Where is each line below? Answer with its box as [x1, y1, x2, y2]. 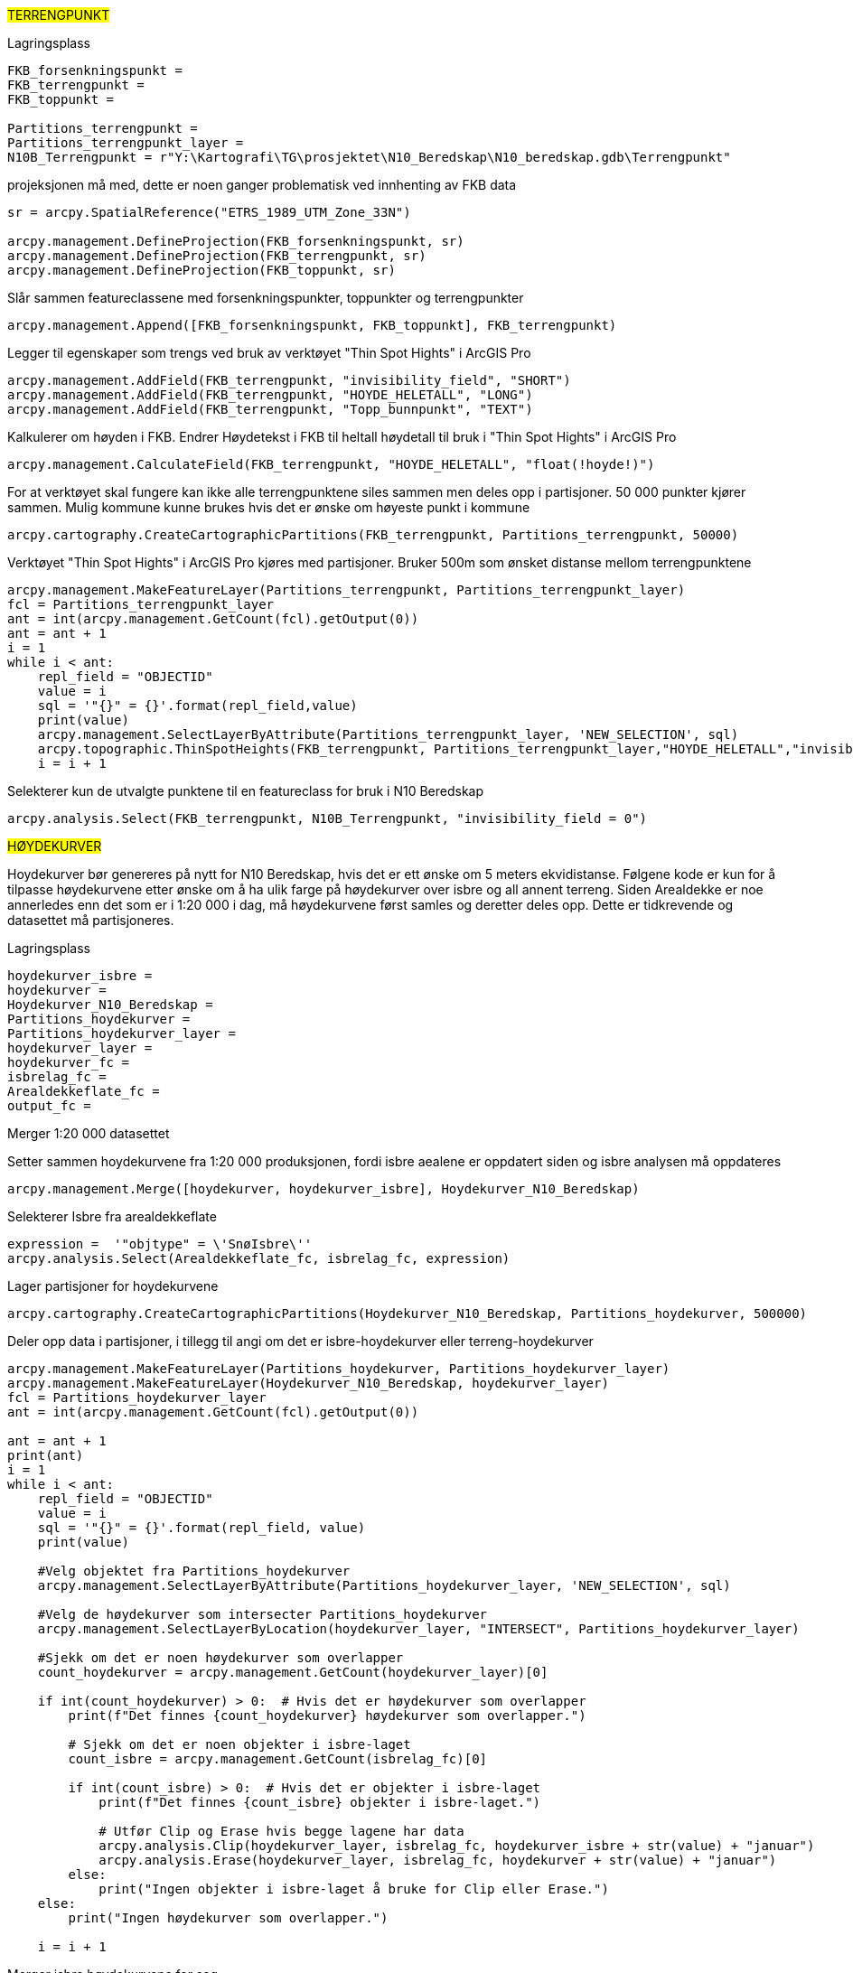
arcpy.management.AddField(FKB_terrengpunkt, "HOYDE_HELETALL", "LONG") [7, 388, 533, 402]
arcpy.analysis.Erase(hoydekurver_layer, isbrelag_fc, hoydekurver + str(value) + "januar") [98, 1853, 777, 1867]
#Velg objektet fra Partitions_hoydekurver [37, 1564, 351, 1578]
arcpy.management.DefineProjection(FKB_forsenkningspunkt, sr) [7, 234, 464, 248]
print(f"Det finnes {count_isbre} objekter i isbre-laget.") [98, 1795, 541, 1809]
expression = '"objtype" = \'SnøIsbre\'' [7, 1237, 313, 1251]
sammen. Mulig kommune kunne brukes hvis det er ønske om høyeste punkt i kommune [7, 500, 530, 515]
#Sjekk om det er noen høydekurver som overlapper [37, 1650, 404, 1665]
